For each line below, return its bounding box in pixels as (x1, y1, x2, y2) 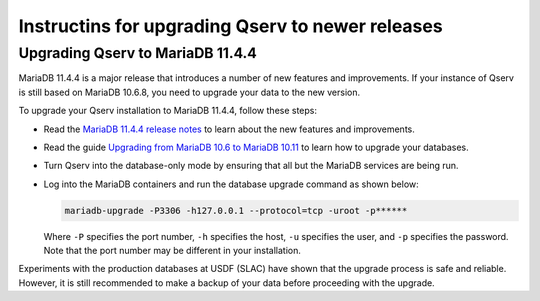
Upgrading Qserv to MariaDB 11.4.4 (18, 44, 257, 62)
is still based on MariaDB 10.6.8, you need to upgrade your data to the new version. (18, 86, 360, 98)
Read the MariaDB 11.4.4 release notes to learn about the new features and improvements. (43, 123, 415, 135)
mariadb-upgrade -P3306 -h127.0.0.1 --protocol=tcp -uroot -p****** (64, 205, 408, 216)
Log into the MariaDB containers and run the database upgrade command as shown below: (43, 178, 419, 190)
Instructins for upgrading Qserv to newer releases (18, 15, 444, 37)
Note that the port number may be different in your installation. (43, 245, 302, 257)
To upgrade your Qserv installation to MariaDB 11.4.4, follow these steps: (18, 105, 318, 117)
